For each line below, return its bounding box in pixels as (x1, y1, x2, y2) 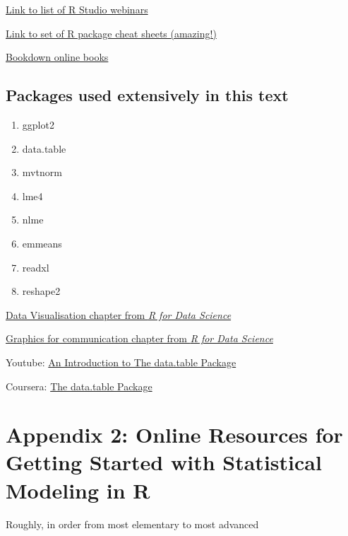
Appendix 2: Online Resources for (6, 420, 343, 449)
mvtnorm (22, 165, 62, 180)
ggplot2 (22, 117, 54, 132)
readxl (22, 260, 49, 274)
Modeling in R (6, 475, 150, 504)
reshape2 (22, 284, 61, 298)
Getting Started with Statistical (6, 448, 322, 477)
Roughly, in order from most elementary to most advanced (6, 516, 259, 531)
